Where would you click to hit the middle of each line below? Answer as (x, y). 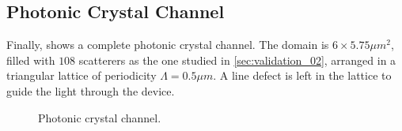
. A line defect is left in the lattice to (302, 75)
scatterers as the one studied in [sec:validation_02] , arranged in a (237, 60)
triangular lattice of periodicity (82, 75)
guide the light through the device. (91, 90)
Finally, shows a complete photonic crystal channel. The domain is (168, 45)
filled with (31, 60)
